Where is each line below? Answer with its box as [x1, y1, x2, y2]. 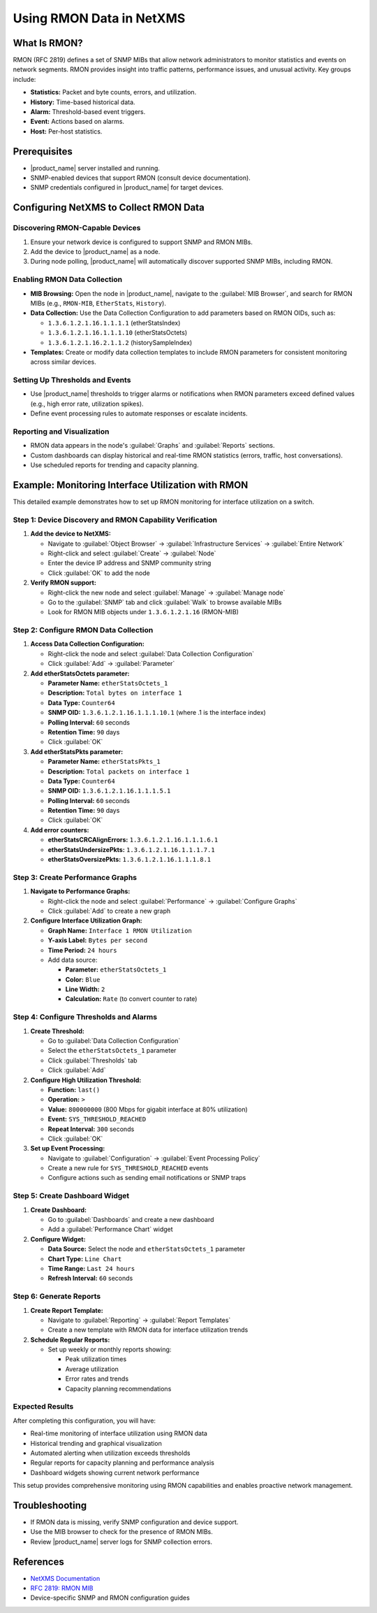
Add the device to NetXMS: [30, 530, 111, 538]
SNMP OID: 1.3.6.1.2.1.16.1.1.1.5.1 [47, 787, 171, 795]
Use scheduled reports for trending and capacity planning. [30, 461, 199, 469]
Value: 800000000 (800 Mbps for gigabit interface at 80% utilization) [47, 1105, 248, 1114]
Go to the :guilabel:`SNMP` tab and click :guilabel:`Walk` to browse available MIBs [47, 598, 282, 606]
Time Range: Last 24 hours [47, 1264, 135, 1272]
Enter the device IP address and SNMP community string [47, 559, 212, 567]
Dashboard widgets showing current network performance [30, 1468, 200, 1477]
